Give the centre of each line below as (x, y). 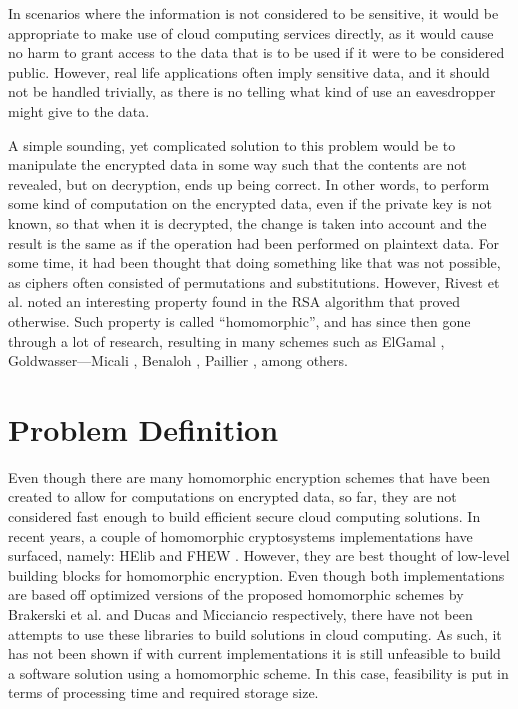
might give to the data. (79, 110)
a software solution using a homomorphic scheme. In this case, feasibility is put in (258, 672)
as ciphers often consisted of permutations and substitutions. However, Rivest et (254, 281)
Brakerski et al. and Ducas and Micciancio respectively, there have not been (240, 613)
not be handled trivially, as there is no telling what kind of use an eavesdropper (252, 91)
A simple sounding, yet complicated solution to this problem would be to (232, 144)
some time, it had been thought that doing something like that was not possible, (254, 262)
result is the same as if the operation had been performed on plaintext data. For (254, 242)
